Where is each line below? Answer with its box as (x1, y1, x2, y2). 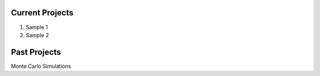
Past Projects (11, 47, 62, 57)
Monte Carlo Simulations (11, 62, 71, 70)
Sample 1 (25, 24, 48, 31)
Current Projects (11, 8, 73, 18)
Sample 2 (25, 31, 49, 38)
